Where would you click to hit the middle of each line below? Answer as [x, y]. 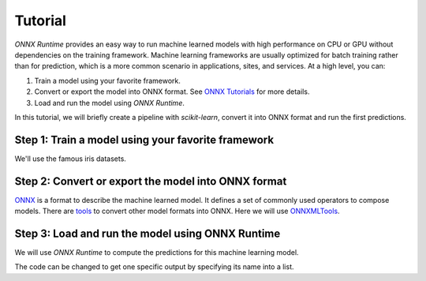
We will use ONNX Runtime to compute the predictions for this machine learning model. [157, 252]
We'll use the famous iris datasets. [70, 159]
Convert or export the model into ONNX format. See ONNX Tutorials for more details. [172, 92]
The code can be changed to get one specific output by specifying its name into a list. [155, 267]
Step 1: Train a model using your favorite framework [144, 139]
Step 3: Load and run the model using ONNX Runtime [148, 233]
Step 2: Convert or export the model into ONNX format [151, 181]
